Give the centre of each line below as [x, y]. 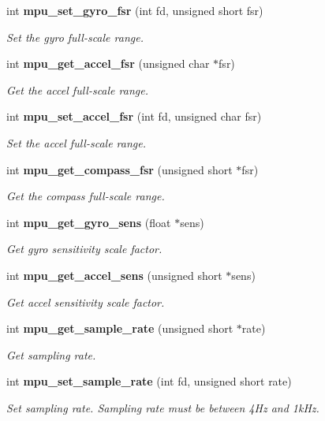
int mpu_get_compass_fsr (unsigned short [120, 169]
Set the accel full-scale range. [76, 142]
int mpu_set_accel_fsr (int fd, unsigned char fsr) [134, 116]
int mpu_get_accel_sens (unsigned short [114, 275]
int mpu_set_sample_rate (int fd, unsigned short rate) [149, 381]
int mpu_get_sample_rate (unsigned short [120, 328]
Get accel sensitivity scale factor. [86, 302]
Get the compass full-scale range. [86, 196]
